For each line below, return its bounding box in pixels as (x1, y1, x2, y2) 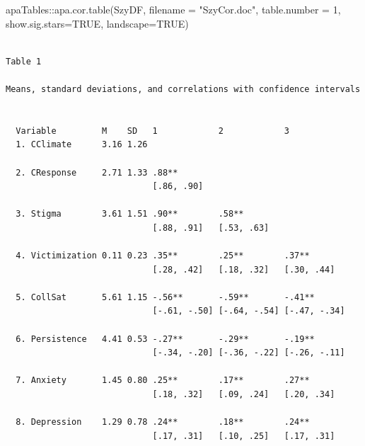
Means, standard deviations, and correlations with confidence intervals (6, 84, 361, 94)
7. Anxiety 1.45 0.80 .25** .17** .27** (16, 375, 310, 386)
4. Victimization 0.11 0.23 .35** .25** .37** (16, 251, 310, 261)
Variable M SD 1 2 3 (16, 125, 289, 136)
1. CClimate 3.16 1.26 (16, 139, 148, 150)
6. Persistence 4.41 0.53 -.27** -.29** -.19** (16, 333, 315, 344)
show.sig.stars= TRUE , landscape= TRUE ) (6, 16, 189, 30)
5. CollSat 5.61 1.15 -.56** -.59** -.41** (16, 292, 315, 302)
